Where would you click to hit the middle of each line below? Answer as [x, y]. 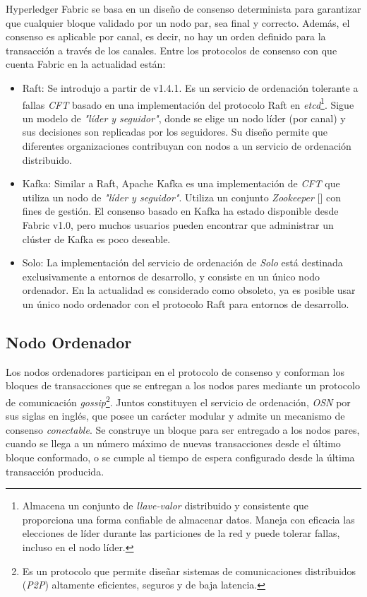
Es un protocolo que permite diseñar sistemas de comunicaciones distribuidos [189, 571]
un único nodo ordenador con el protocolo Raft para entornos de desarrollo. [186, 303]
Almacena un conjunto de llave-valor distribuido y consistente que [166, 506]
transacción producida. [55, 471]
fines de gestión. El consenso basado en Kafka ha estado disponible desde [180, 211]
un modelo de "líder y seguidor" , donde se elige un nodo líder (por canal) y [184, 118]
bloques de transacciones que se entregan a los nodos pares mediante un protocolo [183, 385]
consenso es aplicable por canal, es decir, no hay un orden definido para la [166, 36]
